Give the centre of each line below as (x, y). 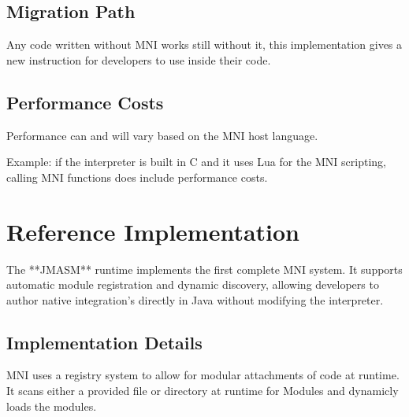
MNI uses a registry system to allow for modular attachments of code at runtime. (203, 375)
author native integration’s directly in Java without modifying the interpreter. (195, 299)
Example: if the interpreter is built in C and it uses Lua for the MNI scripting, (196, 162)
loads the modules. (52, 406)
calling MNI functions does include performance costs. (137, 177)
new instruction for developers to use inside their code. (139, 59)
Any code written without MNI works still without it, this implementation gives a (204, 44)
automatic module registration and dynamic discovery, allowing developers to (193, 284)
